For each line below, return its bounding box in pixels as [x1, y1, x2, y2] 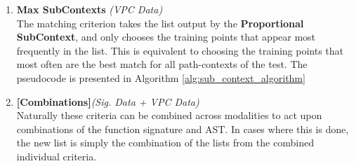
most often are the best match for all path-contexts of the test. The [16, 57, 308, 71]
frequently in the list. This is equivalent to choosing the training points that [16, 43, 344, 57]
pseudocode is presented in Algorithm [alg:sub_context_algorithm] [16, 70, 306, 85]
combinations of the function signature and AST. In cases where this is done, [16, 121, 349, 136]
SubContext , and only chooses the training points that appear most [16, 29, 316, 44]
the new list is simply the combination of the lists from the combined [16, 135, 314, 150]
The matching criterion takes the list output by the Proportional [16, 15, 304, 30]
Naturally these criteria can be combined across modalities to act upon [16, 108, 322, 123]
